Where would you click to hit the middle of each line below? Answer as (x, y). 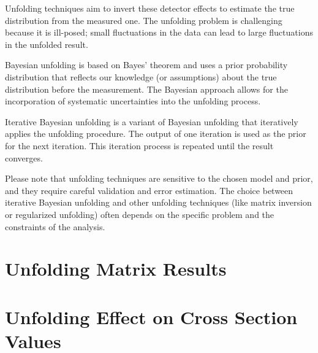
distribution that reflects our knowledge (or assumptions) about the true (141, 76)
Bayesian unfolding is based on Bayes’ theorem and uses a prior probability (146, 65)
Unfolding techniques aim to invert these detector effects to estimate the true (150, 8)
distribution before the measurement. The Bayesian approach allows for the (146, 89)
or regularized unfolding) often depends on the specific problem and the (140, 214)
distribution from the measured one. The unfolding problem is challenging (144, 20)
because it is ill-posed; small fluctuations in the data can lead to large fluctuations (159, 32)
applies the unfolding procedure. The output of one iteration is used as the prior (156, 134)
